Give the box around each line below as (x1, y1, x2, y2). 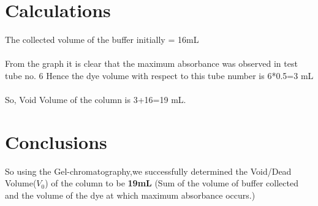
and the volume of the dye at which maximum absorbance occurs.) (5, 189, 256, 201)
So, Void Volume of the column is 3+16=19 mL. (5, 93, 186, 106)
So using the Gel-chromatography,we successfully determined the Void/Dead (5, 164, 292, 177)
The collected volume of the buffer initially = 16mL (5, 33, 199, 46)
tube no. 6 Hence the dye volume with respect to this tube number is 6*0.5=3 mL (5, 69, 314, 82)
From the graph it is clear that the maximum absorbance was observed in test (5, 57, 298, 70)
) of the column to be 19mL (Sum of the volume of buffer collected (45, 177, 298, 189)
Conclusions (5, 129, 107, 154)
